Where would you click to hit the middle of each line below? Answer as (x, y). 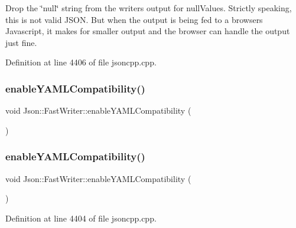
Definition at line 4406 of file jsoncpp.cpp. (81, 62)
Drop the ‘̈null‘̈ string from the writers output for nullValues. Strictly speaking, (149, 8)
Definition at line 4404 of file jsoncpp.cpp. (81, 218)
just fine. (21, 42)
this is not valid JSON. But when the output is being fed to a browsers (134, 19)
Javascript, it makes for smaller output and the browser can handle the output (148, 31)
